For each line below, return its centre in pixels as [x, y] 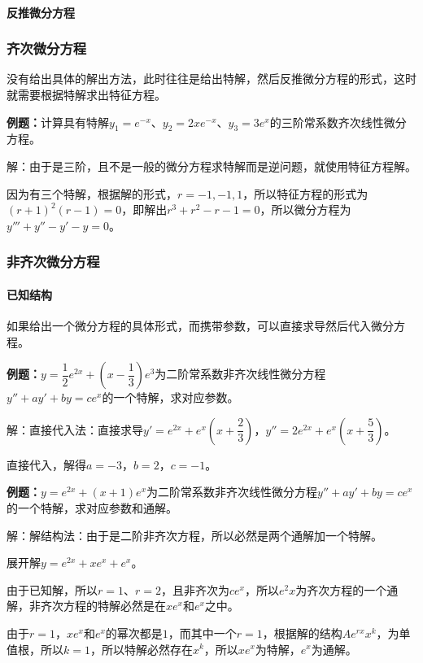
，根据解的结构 [302, 632]
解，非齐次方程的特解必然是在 [86, 606]
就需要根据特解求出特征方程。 [86, 94]
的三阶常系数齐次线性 [327, 122]
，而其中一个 [202, 632]
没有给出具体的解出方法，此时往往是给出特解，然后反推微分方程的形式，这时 [211, 79]
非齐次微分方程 [53, 262]
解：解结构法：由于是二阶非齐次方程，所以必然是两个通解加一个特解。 [194, 535]
